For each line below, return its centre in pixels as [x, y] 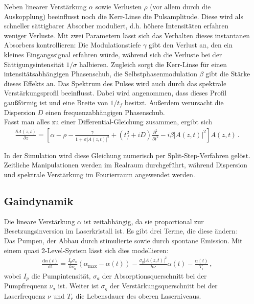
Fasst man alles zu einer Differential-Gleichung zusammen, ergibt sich [108, 122]
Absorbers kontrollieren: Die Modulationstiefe [72, 45]
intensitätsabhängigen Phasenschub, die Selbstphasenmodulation [101, 74]
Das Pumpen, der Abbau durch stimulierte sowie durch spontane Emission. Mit [123, 240]
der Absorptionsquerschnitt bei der [154, 275]
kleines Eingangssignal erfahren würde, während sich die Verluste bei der [113, 54]
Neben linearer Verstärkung [45, 6]
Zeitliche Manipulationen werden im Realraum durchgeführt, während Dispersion [126, 165]
